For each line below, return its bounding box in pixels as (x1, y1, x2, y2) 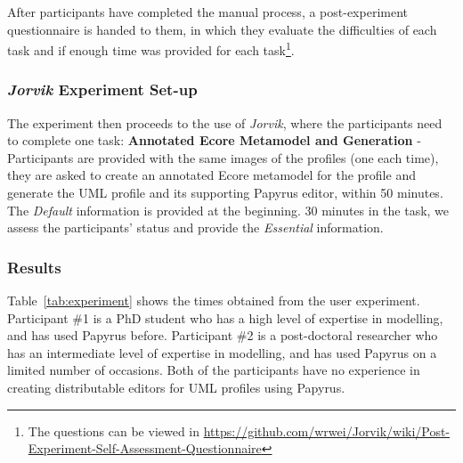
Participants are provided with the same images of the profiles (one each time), (7, 148, 439, 167)
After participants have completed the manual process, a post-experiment (7, 3, 409, 20)
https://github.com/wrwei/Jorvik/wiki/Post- (203, 421, 451, 440)
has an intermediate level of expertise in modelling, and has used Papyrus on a (7, 343, 437, 361)
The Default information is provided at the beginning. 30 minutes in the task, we (7, 200, 450, 219)
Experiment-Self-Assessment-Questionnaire (28, 439, 262, 458)
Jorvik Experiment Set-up (7, 78, 198, 101)
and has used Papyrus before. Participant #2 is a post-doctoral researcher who (7, 326, 438, 345)
